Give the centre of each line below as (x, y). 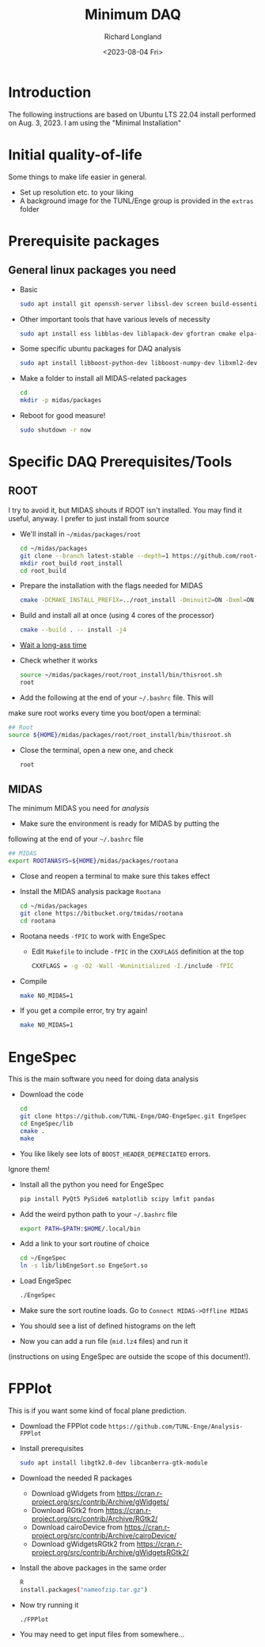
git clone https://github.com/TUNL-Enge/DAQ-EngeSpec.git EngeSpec (133, 1116)
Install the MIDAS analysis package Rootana (90, 892)
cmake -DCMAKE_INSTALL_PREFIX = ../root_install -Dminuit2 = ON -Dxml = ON (137, 601)
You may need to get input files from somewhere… (102, 1634)
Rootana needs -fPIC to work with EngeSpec (93, 936)
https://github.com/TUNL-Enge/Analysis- (176, 1426)
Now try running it (49, 1605)
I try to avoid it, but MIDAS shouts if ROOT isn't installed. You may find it (125, 510)
